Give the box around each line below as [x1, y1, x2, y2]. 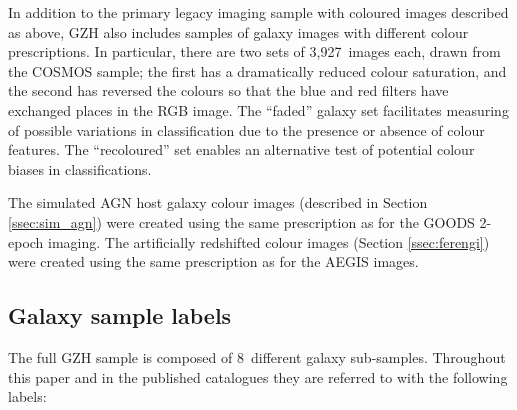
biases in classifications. [8, 158, 152, 179]
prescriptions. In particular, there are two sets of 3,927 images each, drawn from [8, 41, 501, 62]
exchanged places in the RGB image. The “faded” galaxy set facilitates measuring [8, 99, 509, 120]
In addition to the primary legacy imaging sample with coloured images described [8, 2, 509, 22]
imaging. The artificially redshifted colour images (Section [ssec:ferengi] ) [48, 231, 490, 252]
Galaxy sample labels [8, 300, 232, 331]
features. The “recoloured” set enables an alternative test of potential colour [8, 139, 475, 160]
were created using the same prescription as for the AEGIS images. [8, 251, 419, 272]
